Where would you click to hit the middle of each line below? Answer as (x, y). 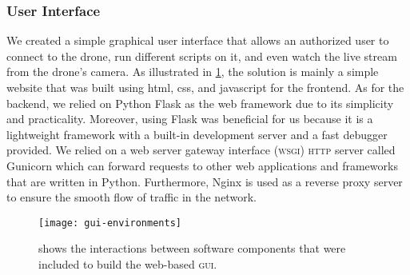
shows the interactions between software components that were (192, 248)
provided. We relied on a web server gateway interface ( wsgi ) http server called (201, 150)
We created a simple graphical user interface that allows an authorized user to (198, 40)
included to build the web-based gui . (128, 264)
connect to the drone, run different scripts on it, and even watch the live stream (202, 56)
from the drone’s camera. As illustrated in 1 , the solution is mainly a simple (193, 72)
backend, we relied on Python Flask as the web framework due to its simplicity (200, 103)
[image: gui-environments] (110, 223)
